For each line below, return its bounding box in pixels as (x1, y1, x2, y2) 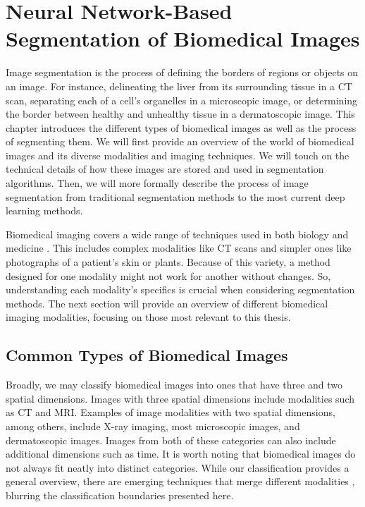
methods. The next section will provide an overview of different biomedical (6, 295, 328, 310)
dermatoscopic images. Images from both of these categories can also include (6, 432, 336, 447)
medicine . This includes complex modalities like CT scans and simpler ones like (6, 240, 352, 255)
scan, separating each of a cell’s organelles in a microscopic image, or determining (6, 92, 358, 107)
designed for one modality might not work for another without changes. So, (6, 268, 331, 283)
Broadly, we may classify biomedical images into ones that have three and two (6, 377, 343, 392)
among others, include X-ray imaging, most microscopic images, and (6, 418, 300, 433)
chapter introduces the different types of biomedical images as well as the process (6, 120, 357, 135)
